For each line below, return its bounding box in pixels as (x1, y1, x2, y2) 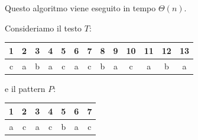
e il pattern (5, 82, 46, 94)
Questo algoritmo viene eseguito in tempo (5, 2, 156, 14)
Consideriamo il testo (5, 21, 82, 34)
